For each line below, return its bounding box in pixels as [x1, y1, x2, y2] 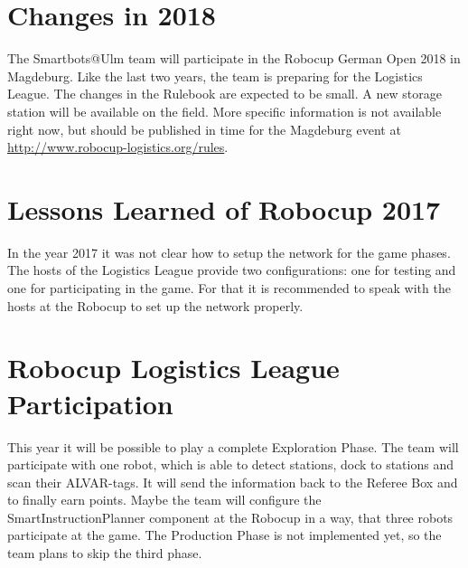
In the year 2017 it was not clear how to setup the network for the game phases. [7, 242, 451, 261]
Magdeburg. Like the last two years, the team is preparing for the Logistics [7, 66, 423, 85]
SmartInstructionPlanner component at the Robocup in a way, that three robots [7, 507, 454, 526]
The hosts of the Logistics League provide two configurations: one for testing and [7, 260, 456, 279]
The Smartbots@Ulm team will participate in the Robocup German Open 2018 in [7, 49, 461, 68]
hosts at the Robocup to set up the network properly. [7, 296, 304, 315]
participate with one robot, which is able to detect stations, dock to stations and [7, 455, 454, 474]
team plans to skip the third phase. [7, 544, 202, 563]
